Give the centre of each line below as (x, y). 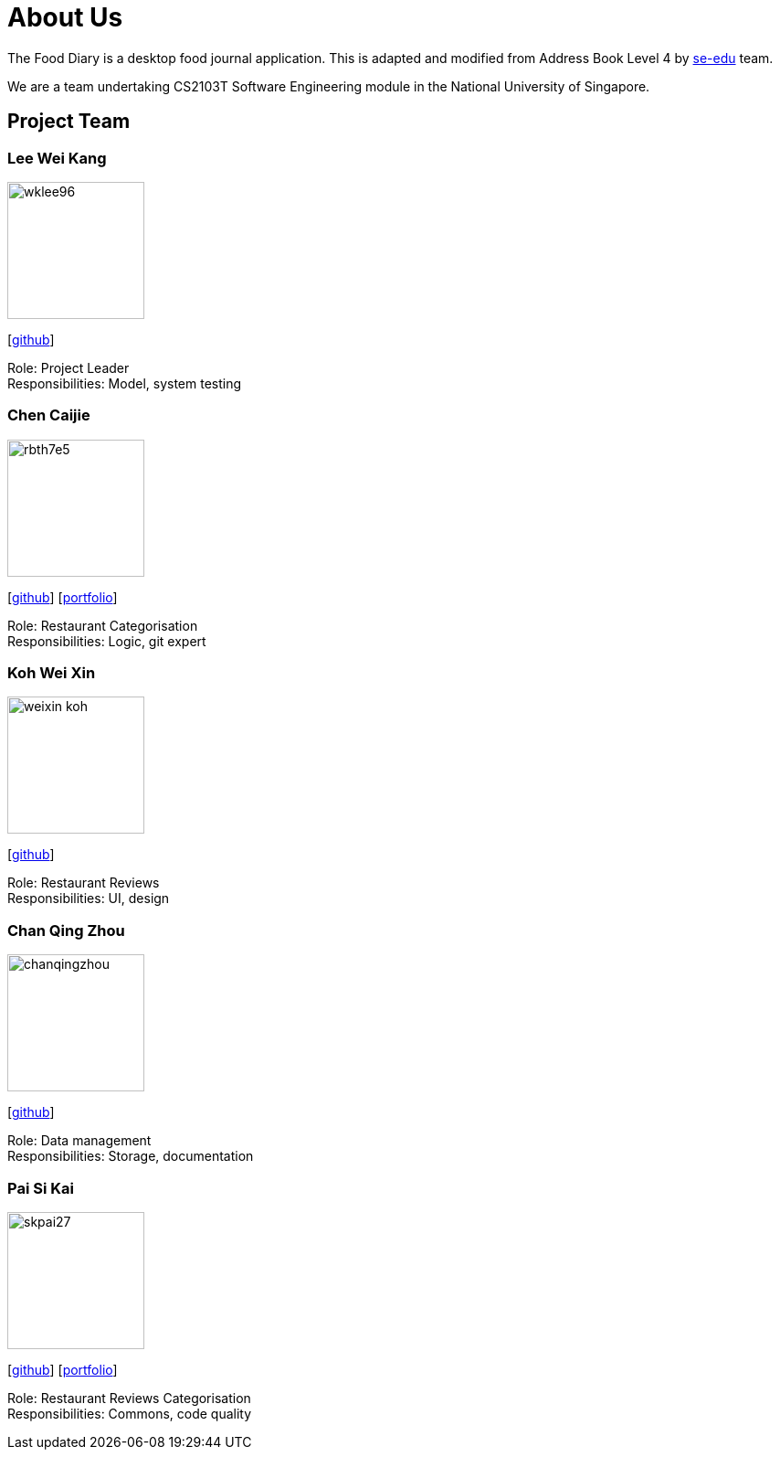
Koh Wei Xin (52, 673)
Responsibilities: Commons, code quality (130, 1413)
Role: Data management (79, 1141)
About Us (65, 17)
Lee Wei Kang (57, 158)
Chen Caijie (49, 415)
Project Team (69, 122)
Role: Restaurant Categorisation (103, 625)
